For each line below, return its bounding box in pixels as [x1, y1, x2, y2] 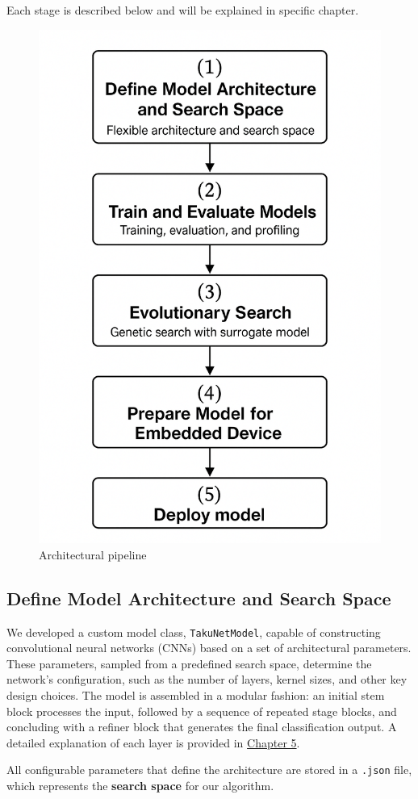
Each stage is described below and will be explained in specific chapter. [6, 2, 359, 18]
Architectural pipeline [39, 546, 147, 563]
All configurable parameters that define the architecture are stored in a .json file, [6, 761, 412, 778]
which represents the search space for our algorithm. [6, 777, 274, 794]
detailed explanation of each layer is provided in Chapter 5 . [6, 734, 300, 751]
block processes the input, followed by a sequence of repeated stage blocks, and [6, 702, 397, 719]
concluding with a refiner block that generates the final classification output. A [6, 718, 397, 735]
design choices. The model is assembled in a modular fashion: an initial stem [6, 687, 385, 704]
